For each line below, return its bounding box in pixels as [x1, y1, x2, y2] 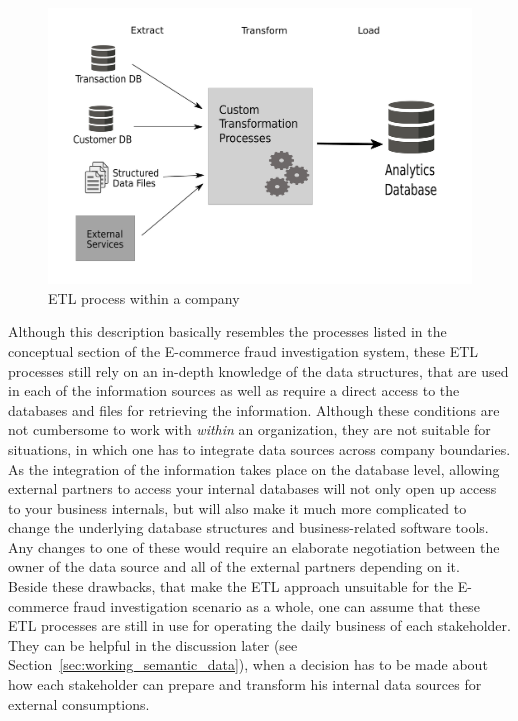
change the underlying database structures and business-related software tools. [8, 517, 489, 538]
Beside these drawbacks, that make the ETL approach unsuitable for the [8, 576, 454, 597]
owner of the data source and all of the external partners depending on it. [8, 556, 460, 577]
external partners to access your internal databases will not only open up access [8, 478, 497, 499]
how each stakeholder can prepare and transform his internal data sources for [8, 674, 482, 695]
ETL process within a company [48, 287, 240, 308]
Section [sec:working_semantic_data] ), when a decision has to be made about [8, 654, 488, 675]
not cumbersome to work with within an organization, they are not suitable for [8, 419, 491, 440]
